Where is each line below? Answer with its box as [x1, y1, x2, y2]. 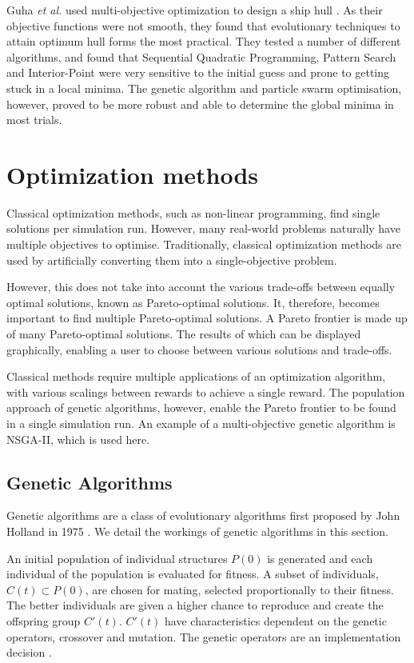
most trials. [6, 111, 62, 128]
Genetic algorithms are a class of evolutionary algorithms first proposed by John [6, 507, 400, 524]
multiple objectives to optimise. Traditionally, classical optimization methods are [6, 236, 401, 253]
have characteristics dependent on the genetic [165, 612, 387, 629]
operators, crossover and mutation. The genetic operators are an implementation [6, 628, 401, 645]
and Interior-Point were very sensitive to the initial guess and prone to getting [6, 64, 390, 81]
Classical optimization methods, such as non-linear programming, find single [6, 204, 380, 221]
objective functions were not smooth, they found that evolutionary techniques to [6, 17, 400, 34]
